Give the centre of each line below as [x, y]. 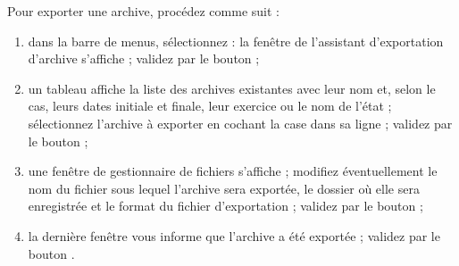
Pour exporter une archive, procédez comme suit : [143, 11]
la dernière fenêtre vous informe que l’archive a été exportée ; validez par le [234, 235]
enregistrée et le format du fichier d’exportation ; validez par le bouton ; [225, 206]
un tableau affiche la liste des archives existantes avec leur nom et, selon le [232, 88]
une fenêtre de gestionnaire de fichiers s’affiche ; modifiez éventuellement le [233, 171]
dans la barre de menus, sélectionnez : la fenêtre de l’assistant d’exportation [236, 41]
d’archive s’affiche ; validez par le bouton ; [144, 58]
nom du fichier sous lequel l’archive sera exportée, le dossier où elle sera [224, 188]
